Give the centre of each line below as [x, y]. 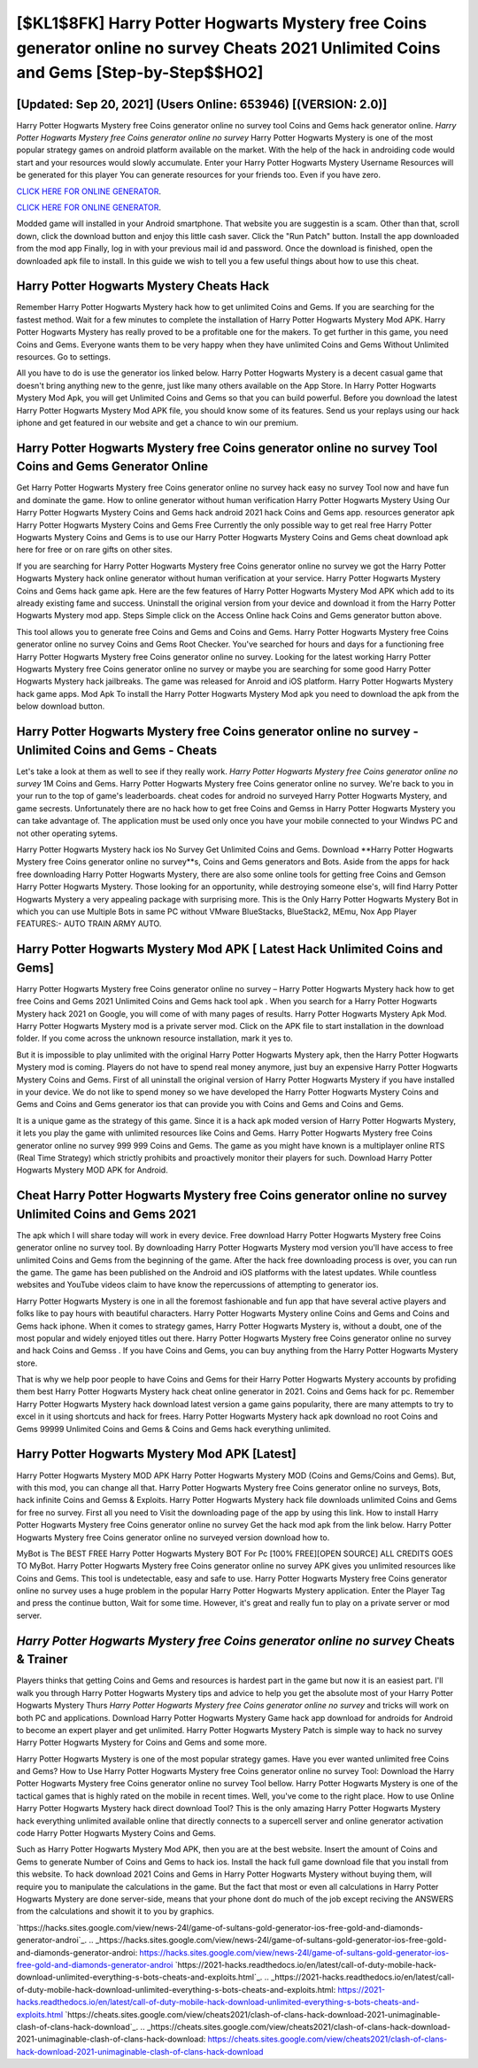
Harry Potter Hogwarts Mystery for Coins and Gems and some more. [142, 1743]
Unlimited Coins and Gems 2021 [106, 1214]
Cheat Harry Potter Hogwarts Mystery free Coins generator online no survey [231, 1196]
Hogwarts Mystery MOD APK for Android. [92, 1170]
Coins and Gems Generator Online [112, 466]
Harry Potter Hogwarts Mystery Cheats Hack [143, 287]
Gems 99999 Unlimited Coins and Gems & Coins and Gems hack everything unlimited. [173, 1429]
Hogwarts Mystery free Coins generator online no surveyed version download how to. [173, 1537]
